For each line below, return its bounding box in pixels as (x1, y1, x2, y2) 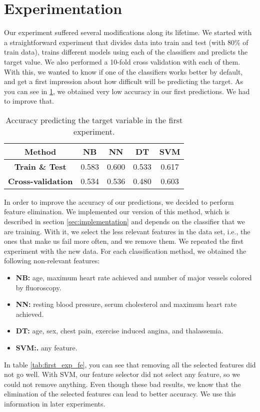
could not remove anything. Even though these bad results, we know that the (4, 378, 241, 389)
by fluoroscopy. (15, 282, 61, 292)
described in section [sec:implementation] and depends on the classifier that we (4, 216, 245, 227)
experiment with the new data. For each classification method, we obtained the (4, 245, 246, 256)
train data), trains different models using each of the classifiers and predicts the (4, 47, 248, 57)
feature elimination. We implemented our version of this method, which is (4, 206, 230, 217)
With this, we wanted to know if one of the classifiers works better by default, (4, 66, 243, 77)
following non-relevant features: (4, 255, 100, 266)
